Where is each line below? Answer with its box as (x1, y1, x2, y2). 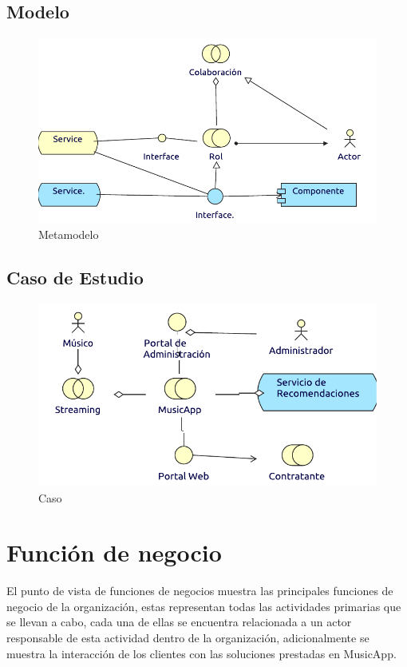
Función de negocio (6, 536, 222, 569)
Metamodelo (38, 226, 99, 243)
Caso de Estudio (6, 265, 144, 290)
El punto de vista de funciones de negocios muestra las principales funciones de (6, 582, 393, 599)
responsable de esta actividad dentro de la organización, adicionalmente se (6, 629, 369, 646)
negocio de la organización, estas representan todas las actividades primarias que (6, 598, 401, 614)
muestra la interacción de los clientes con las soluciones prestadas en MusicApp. (6, 645, 397, 661)
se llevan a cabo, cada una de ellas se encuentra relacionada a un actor (6, 613, 352, 630)
